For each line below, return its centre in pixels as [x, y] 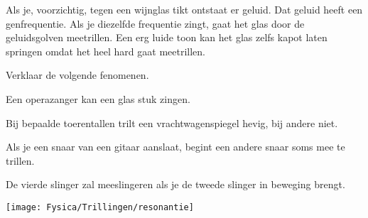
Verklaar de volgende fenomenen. [77, 75]
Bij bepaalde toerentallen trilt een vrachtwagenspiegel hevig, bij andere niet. [172, 122]
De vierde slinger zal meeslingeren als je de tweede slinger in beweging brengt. [175, 184]
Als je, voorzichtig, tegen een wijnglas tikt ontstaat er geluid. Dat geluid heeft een [184, 9]
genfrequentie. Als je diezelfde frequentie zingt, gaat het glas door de [155, 23]
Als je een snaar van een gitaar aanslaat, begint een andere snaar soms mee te [175, 147]
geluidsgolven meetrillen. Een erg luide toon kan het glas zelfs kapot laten [167, 37]
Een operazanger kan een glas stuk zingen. [98, 98]
